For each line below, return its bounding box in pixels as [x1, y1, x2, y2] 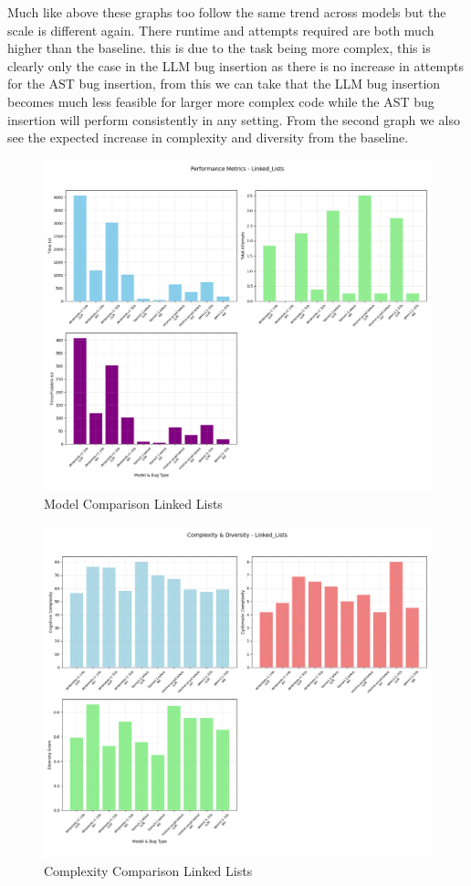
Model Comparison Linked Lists [44, 494, 223, 513]
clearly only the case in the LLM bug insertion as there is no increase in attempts [7, 56, 464, 75]
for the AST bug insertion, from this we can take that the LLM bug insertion [7, 74, 441, 93]
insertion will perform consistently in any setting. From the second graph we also [7, 110, 460, 129]
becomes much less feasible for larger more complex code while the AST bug [7, 91, 434, 111]
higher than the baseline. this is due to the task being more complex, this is [7, 38, 431, 58]
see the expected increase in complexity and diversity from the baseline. [7, 128, 409, 147]
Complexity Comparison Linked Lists [44, 860, 253, 880]
